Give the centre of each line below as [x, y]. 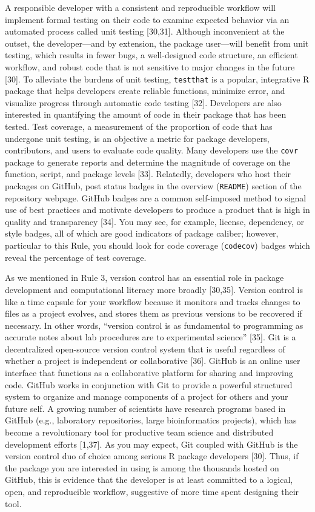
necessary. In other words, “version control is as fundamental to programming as [154, 325]
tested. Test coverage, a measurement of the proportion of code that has [139, 126]
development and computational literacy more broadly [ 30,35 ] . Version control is [154, 289]
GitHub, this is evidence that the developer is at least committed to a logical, [149, 480]
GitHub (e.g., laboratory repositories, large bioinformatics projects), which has [151, 420]
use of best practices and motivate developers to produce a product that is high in [157, 210]
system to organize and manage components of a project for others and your [147, 396]
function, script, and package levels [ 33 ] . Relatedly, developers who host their [148, 174]
